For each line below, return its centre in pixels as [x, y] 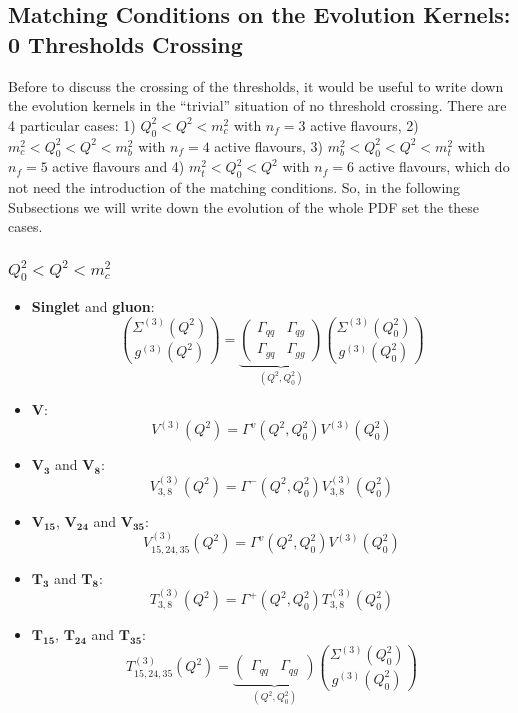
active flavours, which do [434, 166]
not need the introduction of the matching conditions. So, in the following [234, 187]
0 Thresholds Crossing [125, 43]
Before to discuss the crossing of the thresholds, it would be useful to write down [256, 85]
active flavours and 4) [118, 166]
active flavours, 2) [364, 124]
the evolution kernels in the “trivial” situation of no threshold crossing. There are [257, 105]
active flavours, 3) [268, 145]
